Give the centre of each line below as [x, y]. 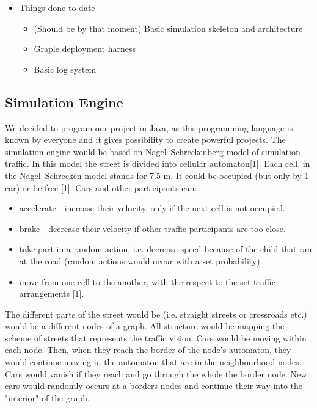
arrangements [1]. [52, 293]
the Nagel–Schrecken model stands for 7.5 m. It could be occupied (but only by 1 [157, 175]
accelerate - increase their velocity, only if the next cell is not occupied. [152, 208]
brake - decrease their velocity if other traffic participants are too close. [152, 228]
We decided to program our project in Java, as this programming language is [149, 127]
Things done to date [57, 7]
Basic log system [65, 69]
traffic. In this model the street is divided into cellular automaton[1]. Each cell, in [158, 163]
